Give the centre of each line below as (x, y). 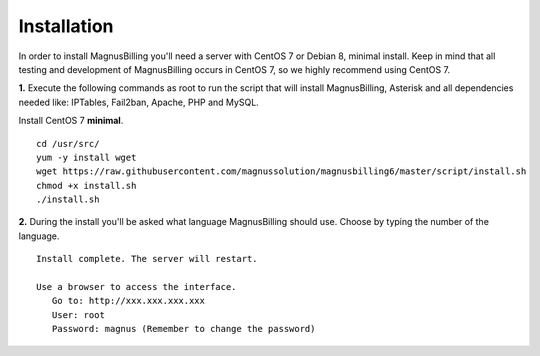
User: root (78, 314)
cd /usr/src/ (68, 143)
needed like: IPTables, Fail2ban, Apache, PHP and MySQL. (138, 102)
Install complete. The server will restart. (147, 259)
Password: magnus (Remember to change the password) (183, 329)
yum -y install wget (86, 157)
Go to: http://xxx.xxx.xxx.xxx (128, 301)
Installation (66, 26)
